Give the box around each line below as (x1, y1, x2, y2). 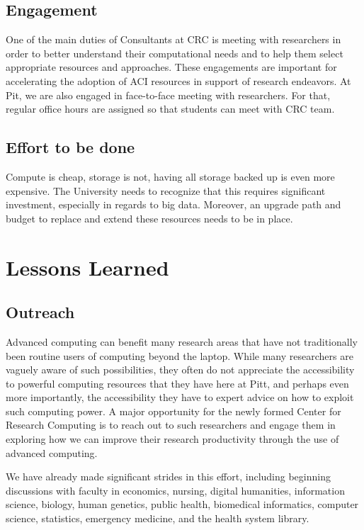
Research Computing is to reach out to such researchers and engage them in (6, 417, 336, 432)
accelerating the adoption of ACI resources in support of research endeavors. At (6, 73, 351, 88)
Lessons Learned (6, 252, 169, 281)
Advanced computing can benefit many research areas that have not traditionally (6, 334, 358, 349)
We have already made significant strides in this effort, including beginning (6, 469, 331, 484)
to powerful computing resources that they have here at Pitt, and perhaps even (6, 376, 349, 390)
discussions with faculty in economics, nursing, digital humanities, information (6, 483, 345, 497)
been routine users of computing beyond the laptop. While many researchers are (6, 348, 353, 363)
